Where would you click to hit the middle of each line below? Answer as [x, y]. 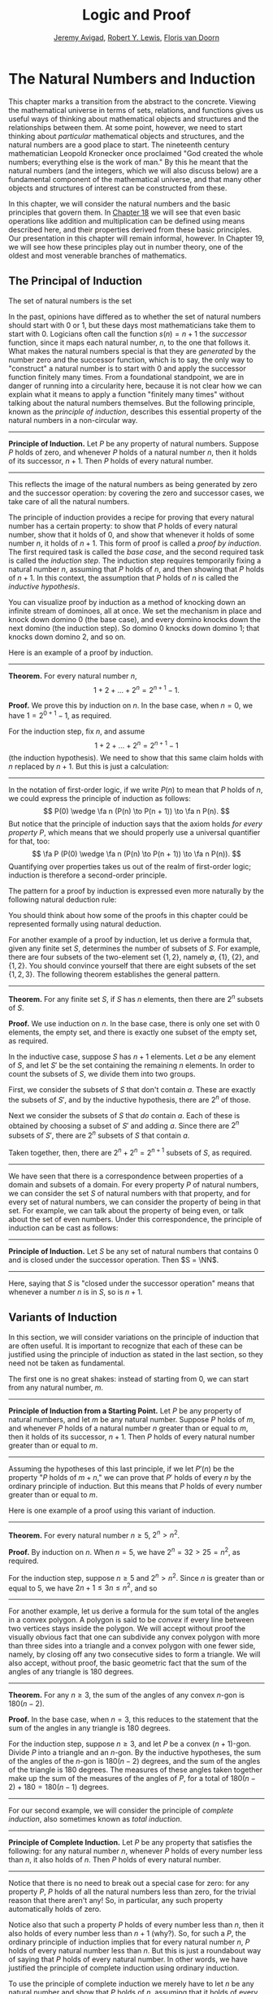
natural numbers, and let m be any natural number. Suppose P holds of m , [132, 1419]
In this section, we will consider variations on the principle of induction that [134, 1337]
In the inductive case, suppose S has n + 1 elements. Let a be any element [132, 1057]
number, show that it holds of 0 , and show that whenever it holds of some [131, 534]
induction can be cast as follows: [64, 1228]
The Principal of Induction [76, 281]
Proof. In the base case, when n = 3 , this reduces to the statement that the [133, 1720]
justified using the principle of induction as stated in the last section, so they [136, 1354]
